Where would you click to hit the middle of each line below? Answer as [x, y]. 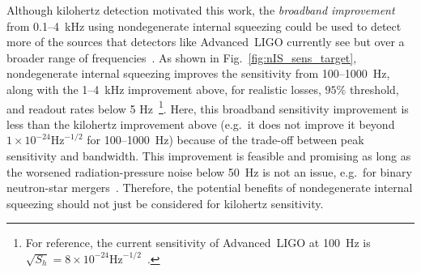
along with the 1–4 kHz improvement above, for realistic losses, [164, 89]
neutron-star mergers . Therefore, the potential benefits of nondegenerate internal [210, 188]
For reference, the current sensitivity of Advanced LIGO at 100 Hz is [198, 243]
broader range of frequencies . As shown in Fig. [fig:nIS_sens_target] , [182, 57]
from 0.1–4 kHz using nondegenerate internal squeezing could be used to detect [204, 26]
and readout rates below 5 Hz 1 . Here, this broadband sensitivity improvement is [208, 107]
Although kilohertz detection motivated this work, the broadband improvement [201, 10]
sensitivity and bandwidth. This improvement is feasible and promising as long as [209, 156]
